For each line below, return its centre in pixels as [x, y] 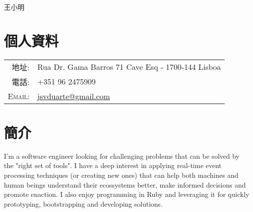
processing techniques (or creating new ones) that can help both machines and [121, 175]
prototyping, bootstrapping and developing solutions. [83, 203]
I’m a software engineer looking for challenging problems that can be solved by [122, 156]
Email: [19, 96]
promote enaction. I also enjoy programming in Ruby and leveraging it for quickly [127, 194]
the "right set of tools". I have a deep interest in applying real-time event [113, 165]
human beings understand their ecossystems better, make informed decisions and [125, 184]
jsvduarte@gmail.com [74, 96]
